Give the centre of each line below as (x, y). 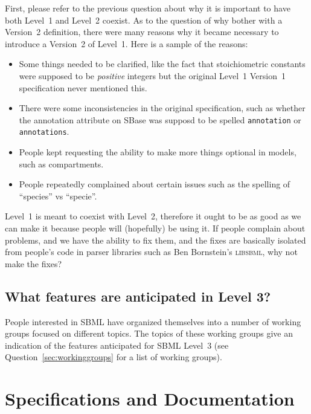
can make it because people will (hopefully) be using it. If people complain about (155, 228)
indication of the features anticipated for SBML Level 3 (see (117, 345)
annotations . (44, 131)
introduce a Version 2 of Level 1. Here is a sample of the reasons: (127, 43)
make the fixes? (34, 263)
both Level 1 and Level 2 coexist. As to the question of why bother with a (144, 20)
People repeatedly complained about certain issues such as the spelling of (155, 184)
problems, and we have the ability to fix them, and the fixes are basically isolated (155, 240)
